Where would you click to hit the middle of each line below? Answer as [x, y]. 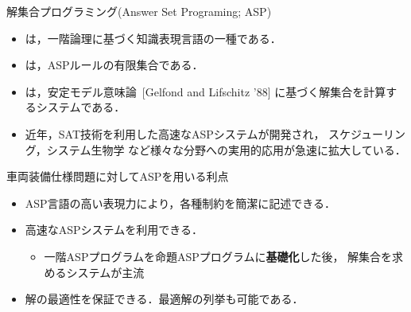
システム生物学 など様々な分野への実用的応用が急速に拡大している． [226, 149]
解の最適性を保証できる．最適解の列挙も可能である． [164, 299]
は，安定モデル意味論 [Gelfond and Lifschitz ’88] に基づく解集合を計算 [205, 91]
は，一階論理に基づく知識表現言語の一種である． [153, 38]
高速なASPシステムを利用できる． [114, 230]
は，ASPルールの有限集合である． [114, 65]
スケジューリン [367, 133]
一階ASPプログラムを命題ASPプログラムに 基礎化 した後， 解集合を [218, 256]
